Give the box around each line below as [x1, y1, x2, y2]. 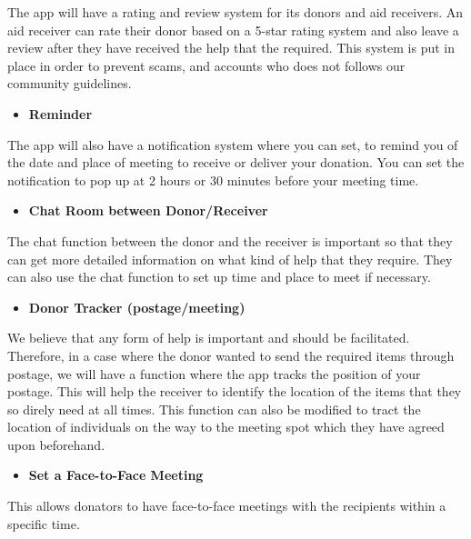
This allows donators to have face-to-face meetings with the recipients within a [7, 496, 446, 515]
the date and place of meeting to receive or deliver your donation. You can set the [7, 153, 465, 172]
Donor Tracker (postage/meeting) [28, 297, 246, 316]
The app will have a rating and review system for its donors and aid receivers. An [7, 3, 464, 21]
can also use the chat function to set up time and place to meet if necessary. [7, 267, 431, 286]
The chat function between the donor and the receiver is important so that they [7, 231, 453, 250]
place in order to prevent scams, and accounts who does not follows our [7, 55, 406, 75]
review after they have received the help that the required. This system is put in [7, 38, 456, 57]
